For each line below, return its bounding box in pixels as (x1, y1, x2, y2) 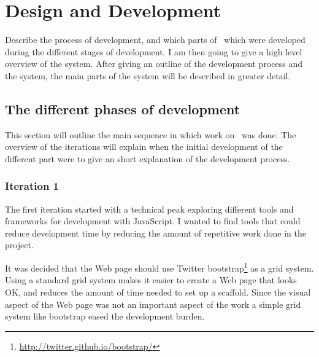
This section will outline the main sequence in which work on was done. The (5, 128, 296, 141)
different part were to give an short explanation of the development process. (5, 152, 290, 165)
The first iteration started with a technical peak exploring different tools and (5, 202, 294, 215)
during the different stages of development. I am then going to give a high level (5, 45, 302, 58)
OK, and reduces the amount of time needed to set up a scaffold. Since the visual (5, 285, 311, 298)
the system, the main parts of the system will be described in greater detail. (5, 69, 291, 82)
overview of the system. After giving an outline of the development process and (5, 57, 302, 70)
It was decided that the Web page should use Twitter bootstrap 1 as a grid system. (5, 260, 314, 274)
